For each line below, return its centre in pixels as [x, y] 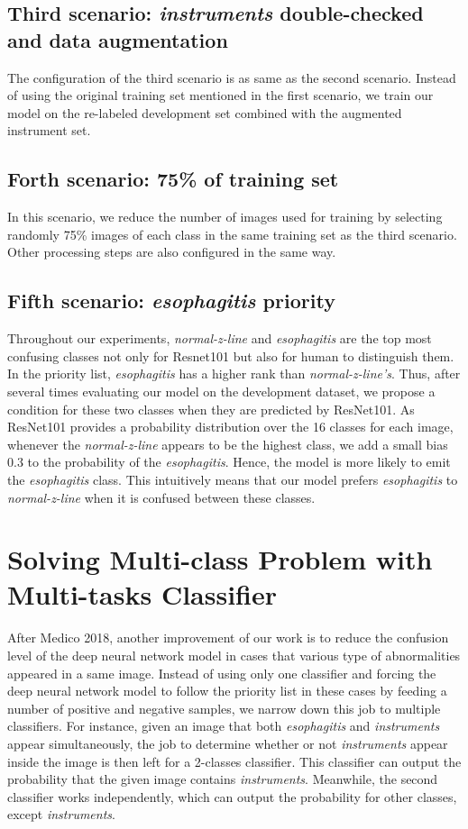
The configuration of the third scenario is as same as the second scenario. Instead [232, 77]
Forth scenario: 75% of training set [173, 179]
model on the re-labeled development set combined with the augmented [205, 112]
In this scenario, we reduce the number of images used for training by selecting [225, 217]
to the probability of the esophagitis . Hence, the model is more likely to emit [239, 462]
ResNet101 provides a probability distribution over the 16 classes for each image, [230, 427]
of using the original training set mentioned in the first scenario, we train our [220, 95]
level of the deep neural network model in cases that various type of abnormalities [234, 655]
